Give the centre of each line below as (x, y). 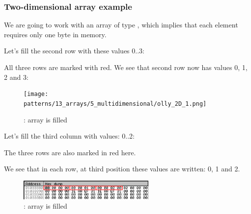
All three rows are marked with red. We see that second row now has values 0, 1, (126, 67)
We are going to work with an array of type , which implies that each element (121, 25)
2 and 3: (16, 77)
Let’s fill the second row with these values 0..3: (74, 51)
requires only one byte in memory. (55, 34)
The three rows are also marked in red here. (70, 152)
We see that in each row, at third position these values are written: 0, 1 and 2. (122, 169)
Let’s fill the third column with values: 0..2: (70, 136)
